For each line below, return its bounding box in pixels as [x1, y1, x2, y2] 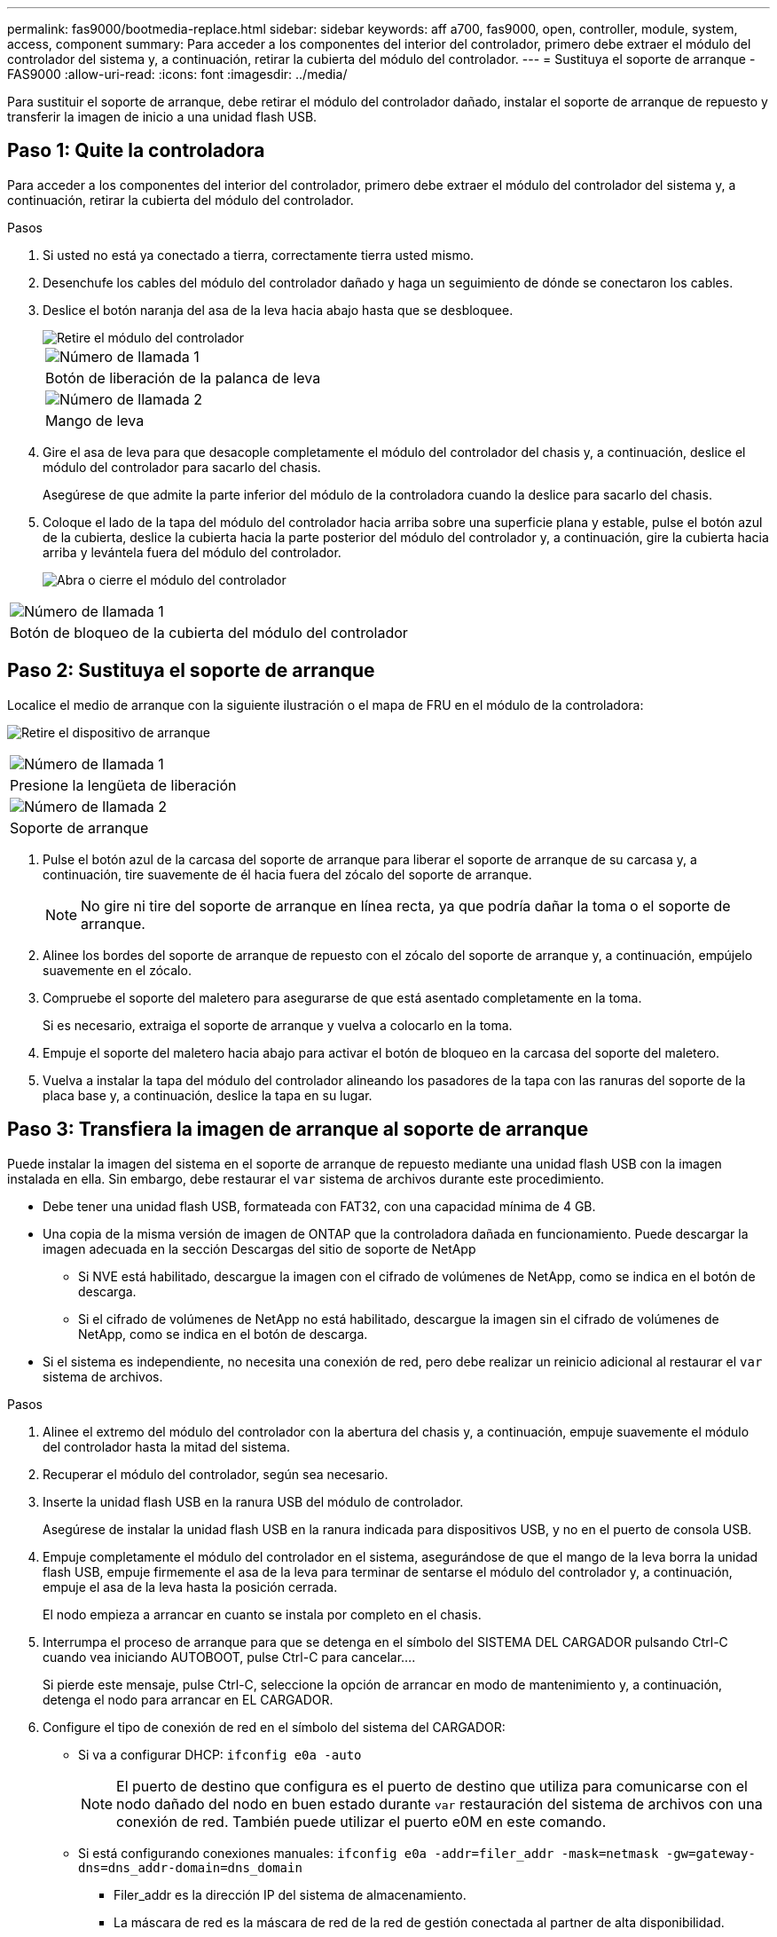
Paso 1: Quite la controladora [7, 139, 265, 162]
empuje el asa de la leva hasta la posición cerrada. [43, 1579, 338, 1594]
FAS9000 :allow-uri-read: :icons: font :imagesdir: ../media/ [7, 67, 348, 82]
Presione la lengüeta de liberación [10, 776, 237, 794]
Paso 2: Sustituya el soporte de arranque [7, 659, 375, 682]
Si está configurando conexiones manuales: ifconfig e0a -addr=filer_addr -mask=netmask [78, 1845, 659, 1861]
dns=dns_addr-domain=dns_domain [78, 1860, 302, 1875]
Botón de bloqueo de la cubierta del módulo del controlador [10, 623, 408, 642]
